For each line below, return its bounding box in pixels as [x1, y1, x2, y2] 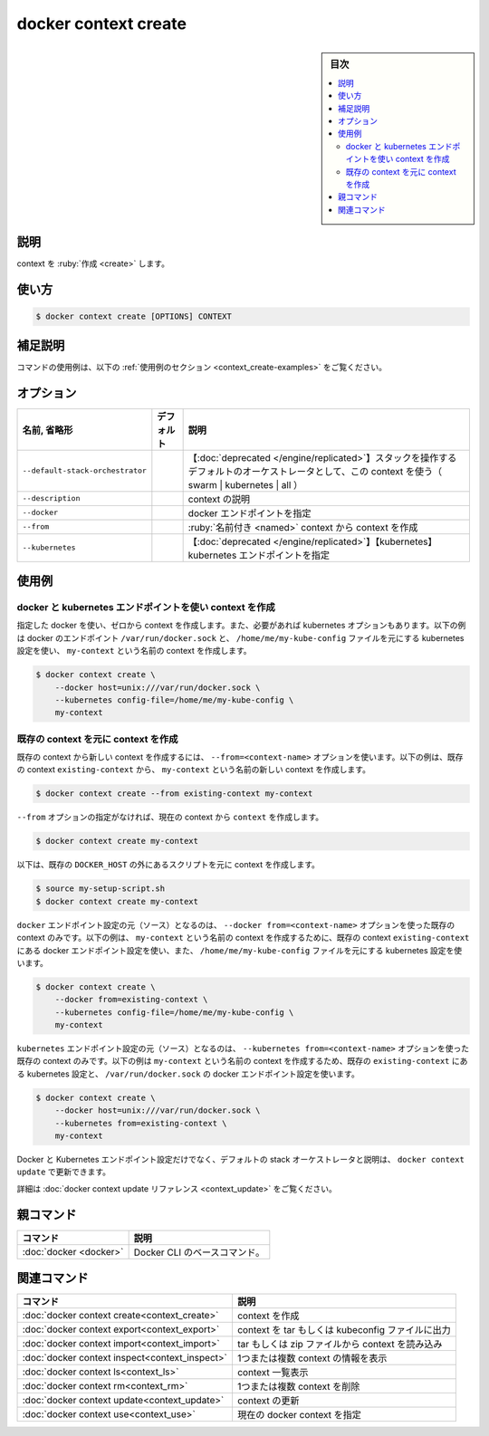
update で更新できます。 [16, 1166, 111, 1177]
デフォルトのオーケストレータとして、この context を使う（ [187, 464, 443, 477]
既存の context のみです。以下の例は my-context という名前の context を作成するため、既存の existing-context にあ [16, 1056, 468, 1067]
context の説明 [187, 493, 251, 505]
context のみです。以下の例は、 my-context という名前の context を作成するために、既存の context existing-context [16, 933, 470, 943]
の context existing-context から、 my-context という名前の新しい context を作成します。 [16, 764, 371, 775]
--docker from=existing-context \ [54, 994, 208, 1005]
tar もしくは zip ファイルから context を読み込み [236, 1338, 443, 1351]
